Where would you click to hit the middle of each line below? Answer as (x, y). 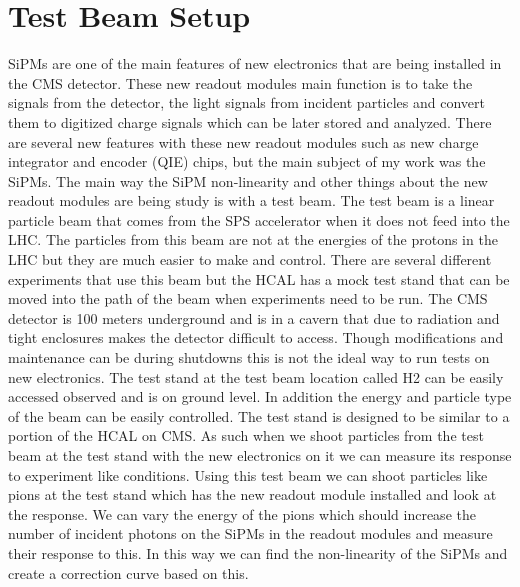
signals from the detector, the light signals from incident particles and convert (246, 102)
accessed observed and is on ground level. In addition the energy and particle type (260, 396)
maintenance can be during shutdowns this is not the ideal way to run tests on (249, 357)
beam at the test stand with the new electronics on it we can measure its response (260, 455)
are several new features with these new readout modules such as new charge (243, 141)
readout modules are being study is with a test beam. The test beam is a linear (251, 200)
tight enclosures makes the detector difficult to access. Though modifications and (256, 337)
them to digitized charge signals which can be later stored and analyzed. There (250, 121)
